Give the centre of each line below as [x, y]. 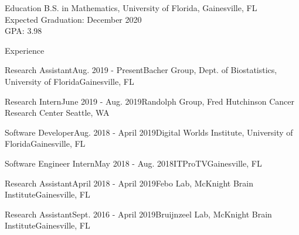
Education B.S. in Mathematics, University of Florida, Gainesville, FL [131, 8]
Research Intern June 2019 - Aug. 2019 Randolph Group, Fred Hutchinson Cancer [149, 101]
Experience [25, 50]
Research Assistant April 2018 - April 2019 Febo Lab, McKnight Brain [129, 183]
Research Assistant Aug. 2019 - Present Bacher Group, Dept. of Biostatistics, [141, 70]
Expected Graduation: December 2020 [73, 19]
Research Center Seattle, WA [57, 113]
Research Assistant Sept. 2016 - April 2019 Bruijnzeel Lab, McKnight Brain [138, 214]
